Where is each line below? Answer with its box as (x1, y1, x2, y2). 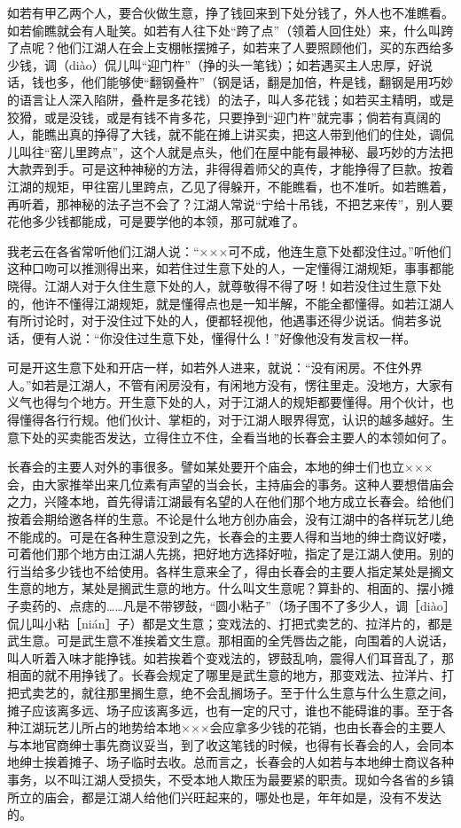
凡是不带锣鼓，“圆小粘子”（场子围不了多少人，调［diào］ (122, 597, 449, 614)
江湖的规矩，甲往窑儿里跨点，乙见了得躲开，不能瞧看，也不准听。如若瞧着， (7, 176, 454, 195)
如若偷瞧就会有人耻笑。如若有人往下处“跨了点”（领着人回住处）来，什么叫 (7, 20, 441, 39)
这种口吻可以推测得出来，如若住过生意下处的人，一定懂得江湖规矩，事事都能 (7, 259, 454, 277)
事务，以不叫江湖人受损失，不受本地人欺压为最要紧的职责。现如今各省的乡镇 (7, 769, 454, 788)
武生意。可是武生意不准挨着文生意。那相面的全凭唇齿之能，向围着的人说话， (7, 631, 454, 650)
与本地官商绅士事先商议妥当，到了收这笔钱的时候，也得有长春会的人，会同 (7, 735, 441, 754)
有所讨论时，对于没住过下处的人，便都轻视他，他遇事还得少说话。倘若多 (7, 311, 429, 330)
